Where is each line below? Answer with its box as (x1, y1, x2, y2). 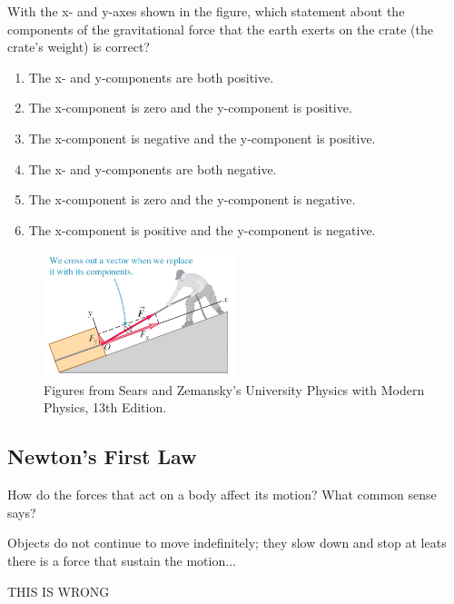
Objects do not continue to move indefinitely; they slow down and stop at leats (7, 533, 447, 552)
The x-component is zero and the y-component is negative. (28, 190, 356, 209)
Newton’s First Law (7, 442, 197, 470)
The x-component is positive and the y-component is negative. (28, 220, 376, 239)
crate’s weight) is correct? (7, 37, 150, 56)
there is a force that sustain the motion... (7, 550, 236, 569)
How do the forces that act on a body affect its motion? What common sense (7, 485, 437, 504)
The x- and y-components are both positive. (28, 67, 274, 86)
